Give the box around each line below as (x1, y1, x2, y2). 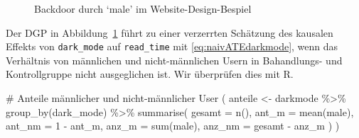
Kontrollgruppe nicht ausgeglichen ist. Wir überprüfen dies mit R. (6, 67, 294, 81)
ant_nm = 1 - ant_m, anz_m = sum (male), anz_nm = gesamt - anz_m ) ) (6, 118, 340, 133)
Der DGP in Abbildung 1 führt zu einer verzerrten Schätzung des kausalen (6, 25, 333, 40)
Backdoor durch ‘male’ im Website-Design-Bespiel (34, 1, 252, 16)
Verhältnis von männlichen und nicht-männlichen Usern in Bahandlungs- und (6, 52, 343, 67)
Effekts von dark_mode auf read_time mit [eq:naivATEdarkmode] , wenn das (6, 39, 338, 54)
